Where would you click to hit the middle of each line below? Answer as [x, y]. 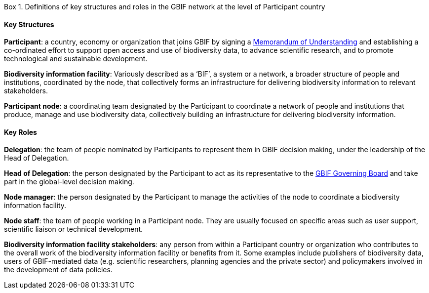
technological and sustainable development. [76, 59]
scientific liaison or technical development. [74, 229]
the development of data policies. [58, 270]
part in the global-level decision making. [69, 182]
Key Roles [20, 132]
